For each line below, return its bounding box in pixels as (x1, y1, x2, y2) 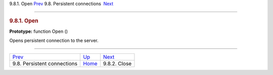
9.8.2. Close (103, 60, 132, 67)
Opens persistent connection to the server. (9, 38, 99, 44)
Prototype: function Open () (9, 28, 68, 34)
